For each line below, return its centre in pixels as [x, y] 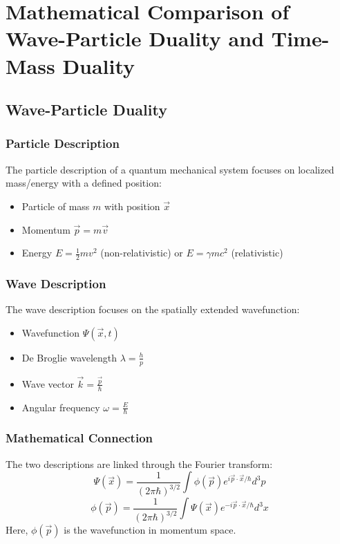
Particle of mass [56, 206]
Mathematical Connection [79, 438]
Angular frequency [61, 407]
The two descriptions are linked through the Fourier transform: [139, 463]
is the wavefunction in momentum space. [150, 530]
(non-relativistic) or [142, 253]
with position [132, 206]
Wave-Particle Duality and [135, 38]
